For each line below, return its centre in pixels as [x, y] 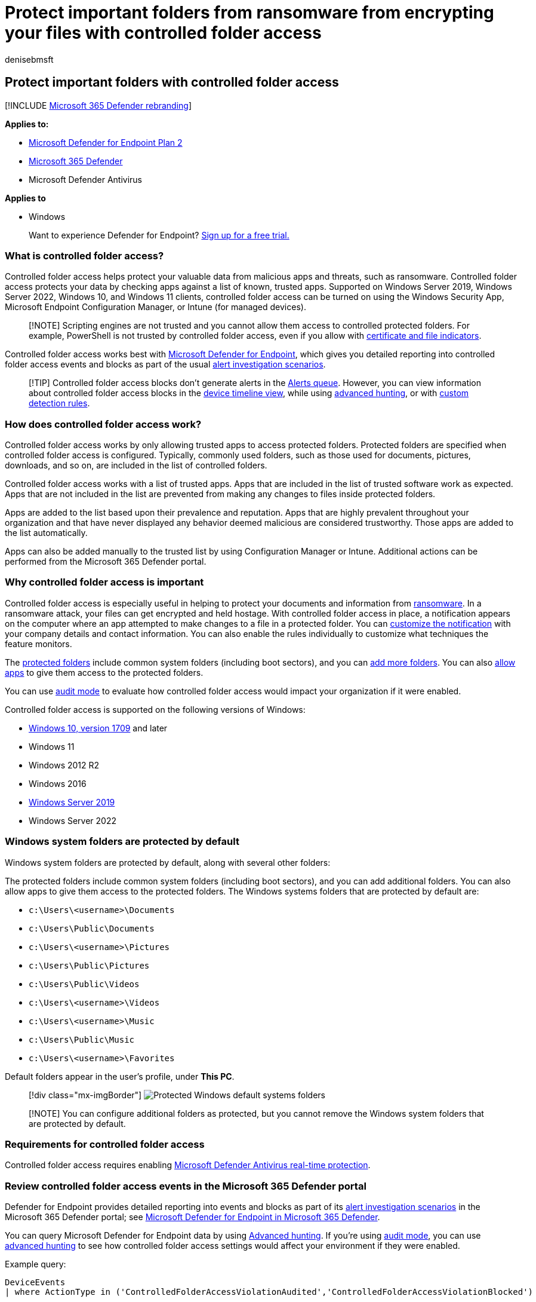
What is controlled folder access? [84, 255]
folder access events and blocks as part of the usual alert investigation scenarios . [165, 364]
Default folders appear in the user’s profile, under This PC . [120, 1076]
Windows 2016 [58, 783]
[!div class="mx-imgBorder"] [85, 1095]
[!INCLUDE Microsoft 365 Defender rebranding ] [98, 105]
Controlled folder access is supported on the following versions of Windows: [155, 709]
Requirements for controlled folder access [105, 1144]
